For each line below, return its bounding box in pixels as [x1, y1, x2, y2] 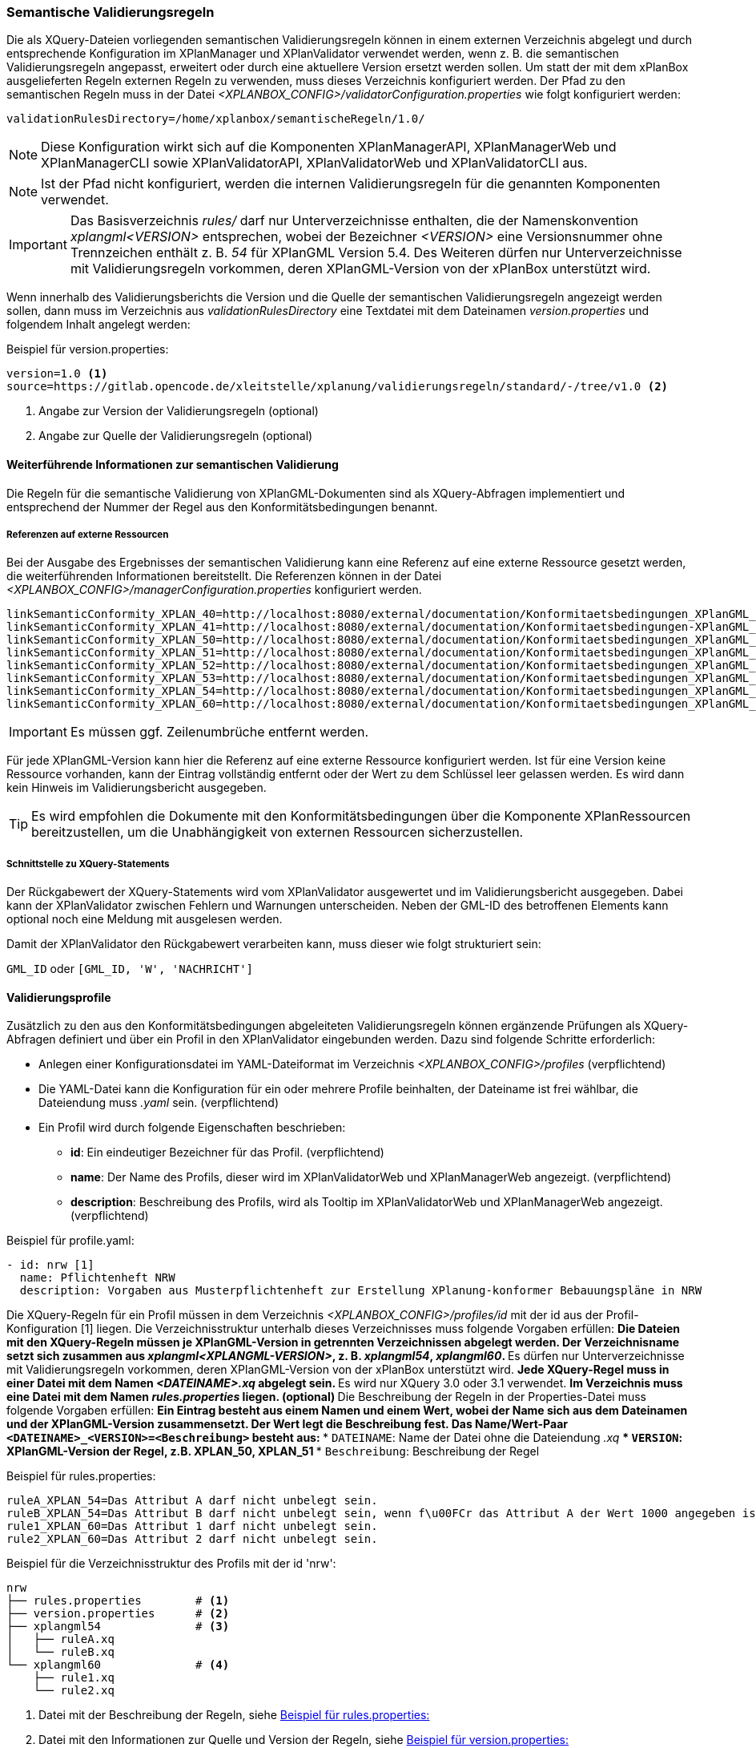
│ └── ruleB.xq [6, 1645, 115, 1659]
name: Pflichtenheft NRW [19, 1271, 175, 1285]
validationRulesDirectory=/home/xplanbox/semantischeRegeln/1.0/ [6, 112, 425, 126]
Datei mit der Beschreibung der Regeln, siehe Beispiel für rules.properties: [38, 1708, 430, 1722]
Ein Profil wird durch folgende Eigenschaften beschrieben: [38, 1120, 346, 1135]
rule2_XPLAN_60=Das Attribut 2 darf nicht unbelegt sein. [6, 1532, 378, 1546]
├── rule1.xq [33, 1671, 115, 1685]
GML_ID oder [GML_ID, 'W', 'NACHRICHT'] [6, 962, 254, 976]
